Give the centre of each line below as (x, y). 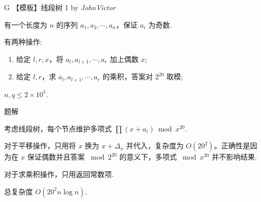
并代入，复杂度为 (155, 145)
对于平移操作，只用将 (40, 145)
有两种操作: (23, 42)
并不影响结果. (234, 157)
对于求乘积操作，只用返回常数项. (59, 174)
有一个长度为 (26, 24)
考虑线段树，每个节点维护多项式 (58, 128)
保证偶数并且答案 (56, 157)
